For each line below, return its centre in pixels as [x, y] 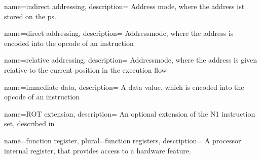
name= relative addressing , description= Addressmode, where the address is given [131, 60]
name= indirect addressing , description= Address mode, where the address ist [124, 6]
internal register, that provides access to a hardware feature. [98, 150]
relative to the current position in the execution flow [85, 69]
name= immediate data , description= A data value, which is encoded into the [124, 87]
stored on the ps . [30, 16]
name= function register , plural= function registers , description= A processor [123, 140]
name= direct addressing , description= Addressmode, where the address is [119, 33]
